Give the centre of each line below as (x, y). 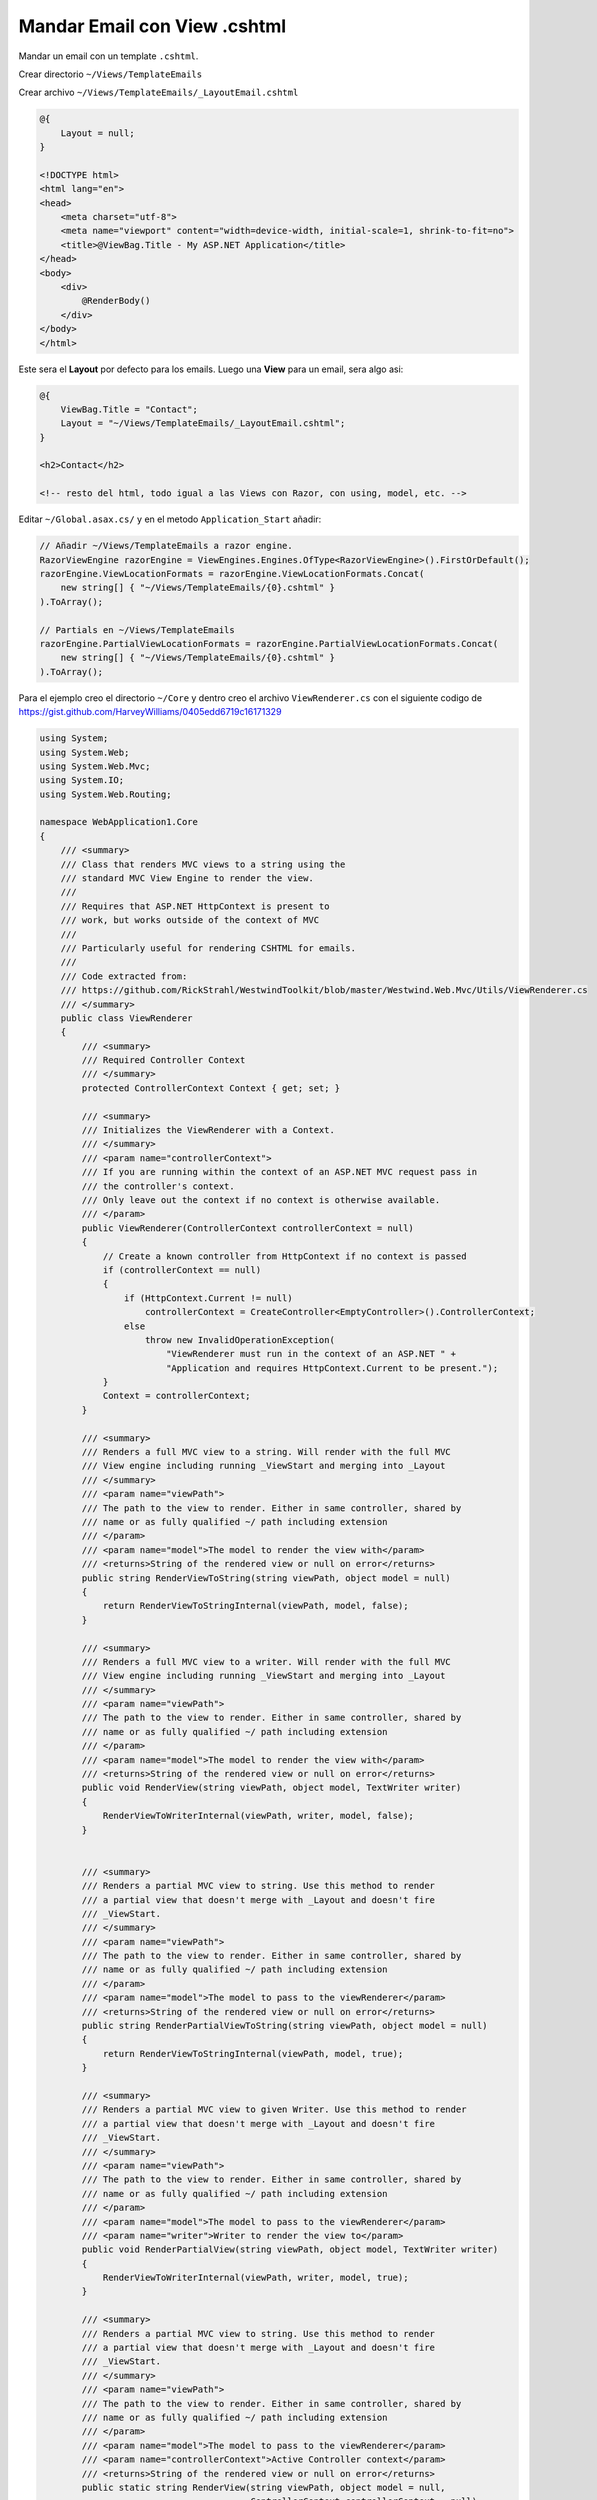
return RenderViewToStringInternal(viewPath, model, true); (253, 2053)
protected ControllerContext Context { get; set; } (211, 1088)
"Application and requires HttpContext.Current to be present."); (332, 1368)
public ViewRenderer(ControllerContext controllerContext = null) (248, 1228)
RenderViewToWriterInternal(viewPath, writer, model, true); (255, 2278)
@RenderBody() (116, 301)
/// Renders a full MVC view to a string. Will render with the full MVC (266, 1452)
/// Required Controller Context (163, 1060)
